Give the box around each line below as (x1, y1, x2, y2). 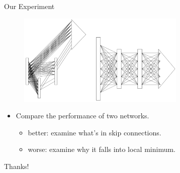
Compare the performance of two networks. (16, 110, 149, 121)
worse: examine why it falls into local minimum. (28, 144, 175, 154)
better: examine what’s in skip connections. (28, 127, 161, 137)
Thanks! (4, 160, 29, 171)
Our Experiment (4, 1, 55, 11)
